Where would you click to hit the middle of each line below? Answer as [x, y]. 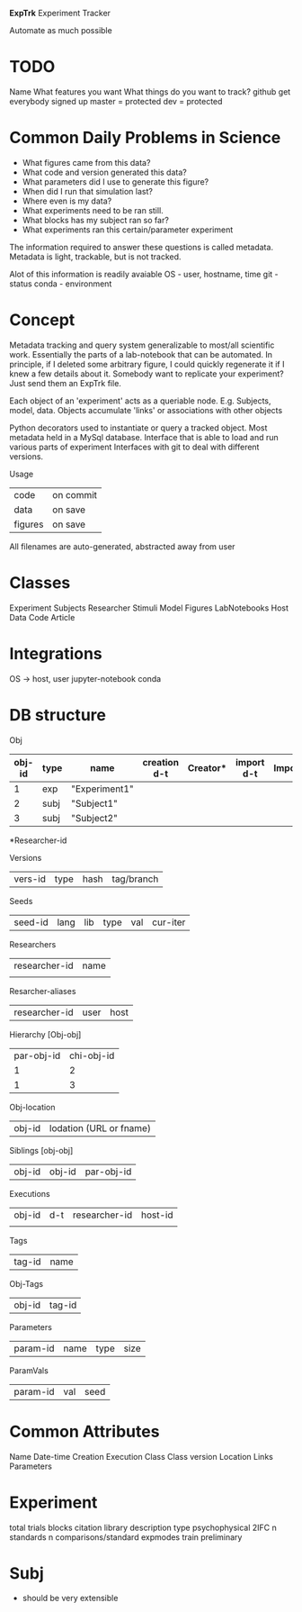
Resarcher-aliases [43, 991]
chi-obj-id [92, 1055]
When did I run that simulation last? [87, 191]
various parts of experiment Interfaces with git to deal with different [134, 447]
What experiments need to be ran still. [93, 210]
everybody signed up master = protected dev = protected [116, 101]
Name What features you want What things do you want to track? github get [150, 91]
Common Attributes [84, 1431]
